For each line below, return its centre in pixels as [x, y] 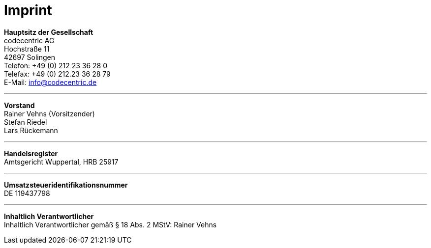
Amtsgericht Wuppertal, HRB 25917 [61, 162]
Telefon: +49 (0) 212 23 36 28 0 [56, 65]
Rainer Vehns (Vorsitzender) [49, 113]
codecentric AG [29, 40]
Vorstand [19, 105]
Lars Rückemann [31, 130]
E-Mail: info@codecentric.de [50, 82]
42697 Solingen [30, 57]
